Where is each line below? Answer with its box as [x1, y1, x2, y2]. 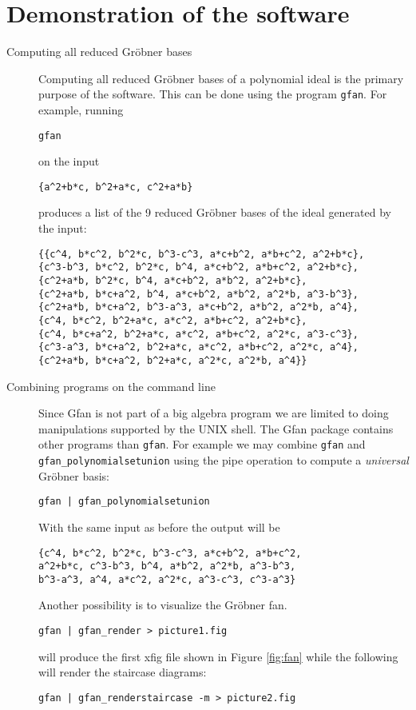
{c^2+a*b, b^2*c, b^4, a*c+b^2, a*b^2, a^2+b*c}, [38, 274, 307, 286]
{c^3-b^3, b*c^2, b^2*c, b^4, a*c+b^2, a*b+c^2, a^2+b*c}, [38, 261, 359, 273]
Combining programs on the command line [6, 377, 216, 394]
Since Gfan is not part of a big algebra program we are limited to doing [38, 405, 389, 421]
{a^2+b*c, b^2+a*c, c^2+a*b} [38, 181, 193, 193]
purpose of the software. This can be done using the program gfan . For [38, 86, 387, 102]
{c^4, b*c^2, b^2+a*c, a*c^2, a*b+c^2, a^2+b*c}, [38, 314, 307, 326]
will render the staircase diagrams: [38, 664, 207, 680]
